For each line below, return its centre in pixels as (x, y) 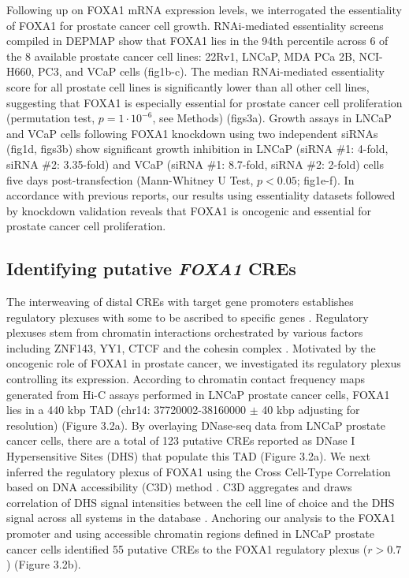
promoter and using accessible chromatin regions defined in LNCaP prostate (190, 533)
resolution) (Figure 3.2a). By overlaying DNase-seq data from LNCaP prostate (196, 425)
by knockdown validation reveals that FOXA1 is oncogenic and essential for (189, 210)
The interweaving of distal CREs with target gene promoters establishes (180, 302)
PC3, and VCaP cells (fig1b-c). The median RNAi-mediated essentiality (211, 71)
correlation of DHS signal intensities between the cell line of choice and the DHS (201, 502)
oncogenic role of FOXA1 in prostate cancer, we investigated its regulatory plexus (204, 363)
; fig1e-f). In (325, 179)
